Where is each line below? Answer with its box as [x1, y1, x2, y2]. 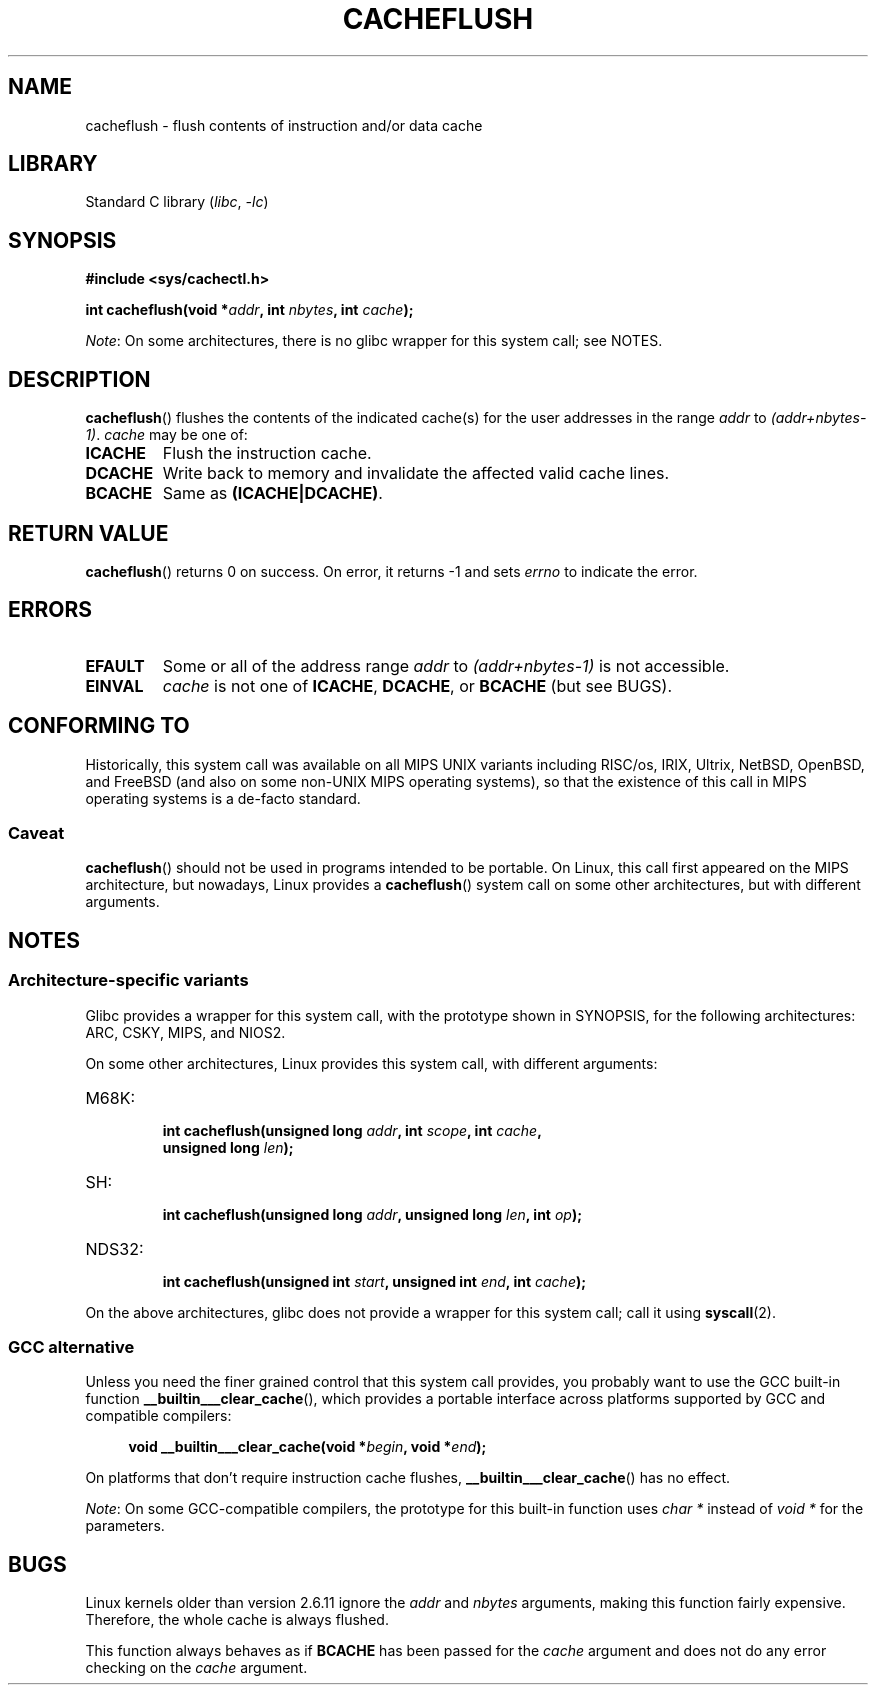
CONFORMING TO [8, 713, 190, 739]
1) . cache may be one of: [85, 426, 248, 444]
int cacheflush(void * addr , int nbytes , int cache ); [85, 301, 414, 319]
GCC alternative [8, 1337, 135, 1357]
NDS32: [85, 1238, 144, 1259]
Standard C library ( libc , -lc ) [85, 193, 269, 211]
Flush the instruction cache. [162, 443, 372, 464]
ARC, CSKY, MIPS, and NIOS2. [85, 1023, 286, 1041]
